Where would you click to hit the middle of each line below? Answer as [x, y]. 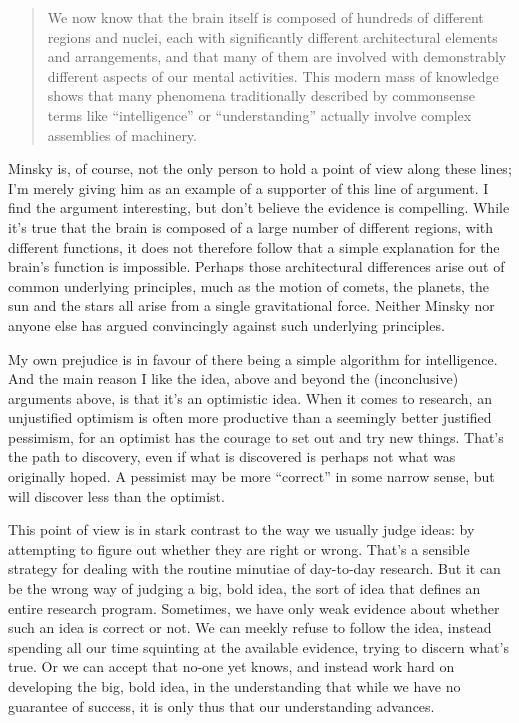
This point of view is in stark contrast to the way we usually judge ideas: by [241, 529]
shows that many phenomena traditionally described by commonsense [261, 95]
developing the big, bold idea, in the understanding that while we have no [234, 686]
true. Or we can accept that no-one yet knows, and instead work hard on [231, 666]
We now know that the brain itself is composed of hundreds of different [265, 17]
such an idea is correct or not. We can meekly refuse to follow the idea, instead [250, 627]
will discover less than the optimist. [116, 495]
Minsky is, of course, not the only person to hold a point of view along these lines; [260, 168]
